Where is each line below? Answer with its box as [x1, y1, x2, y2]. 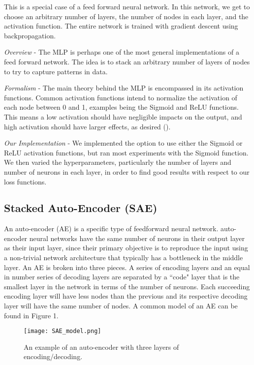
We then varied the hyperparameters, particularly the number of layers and [4, 157, 231, 167]
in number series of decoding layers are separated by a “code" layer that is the [4, 272, 240, 282]
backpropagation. [4, 30, 56, 40]
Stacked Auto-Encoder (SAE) [4, 200, 158, 215]
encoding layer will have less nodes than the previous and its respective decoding [4, 291, 248, 301]
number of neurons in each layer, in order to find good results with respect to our [4, 166, 250, 177]
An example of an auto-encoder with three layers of [24, 341, 179, 352]
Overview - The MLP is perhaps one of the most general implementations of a [4, 47, 239, 57]
